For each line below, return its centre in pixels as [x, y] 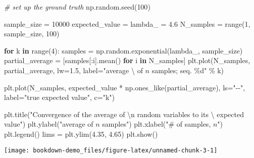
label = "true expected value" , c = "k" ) [60, 97]
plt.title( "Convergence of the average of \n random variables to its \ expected [124, 114]
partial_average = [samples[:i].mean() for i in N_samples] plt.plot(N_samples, [127, 60]
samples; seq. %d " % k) [188, 70]
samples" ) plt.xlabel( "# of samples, [157, 124]
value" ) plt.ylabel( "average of [49, 124]
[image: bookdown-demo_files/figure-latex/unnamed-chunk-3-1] [111, 150]
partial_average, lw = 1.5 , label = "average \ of [73, 70]
